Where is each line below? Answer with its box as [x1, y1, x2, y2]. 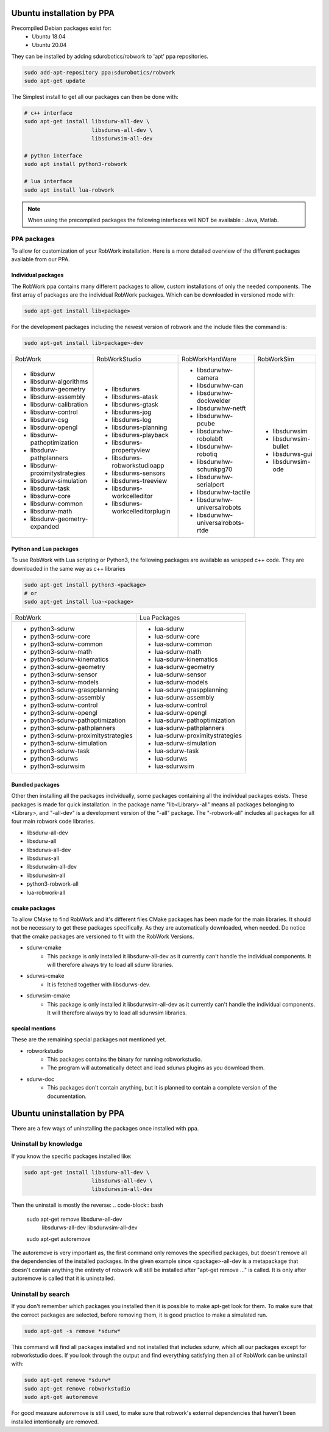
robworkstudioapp [111, 461, 164, 470]
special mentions [11, 1024, 56, 1032]
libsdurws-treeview [111, 477, 168, 485]
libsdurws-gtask [111, 400, 158, 409]
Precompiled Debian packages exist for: [11, 24, 112, 32]
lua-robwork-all [26, 889, 65, 896]
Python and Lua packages [11, 545, 79, 552]
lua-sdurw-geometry [154, 663, 215, 671]
